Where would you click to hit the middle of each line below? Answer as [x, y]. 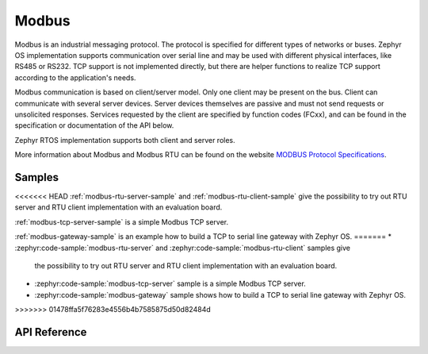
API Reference [51, 332]
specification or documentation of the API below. [94, 125]
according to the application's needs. [75, 77]
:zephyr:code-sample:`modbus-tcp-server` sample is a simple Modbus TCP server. [170, 284]
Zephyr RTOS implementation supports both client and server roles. [125, 140]
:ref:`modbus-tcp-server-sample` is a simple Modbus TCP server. [122, 221]
